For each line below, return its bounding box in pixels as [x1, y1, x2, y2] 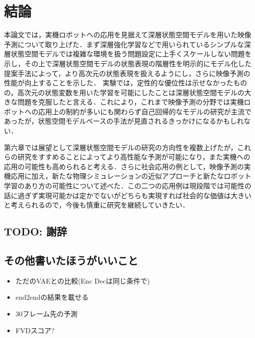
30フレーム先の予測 [15, 308, 78, 318]
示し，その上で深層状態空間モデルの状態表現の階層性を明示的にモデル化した [4, 58, 252, 68]
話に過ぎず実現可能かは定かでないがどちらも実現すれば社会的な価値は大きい [4, 190, 252, 200]
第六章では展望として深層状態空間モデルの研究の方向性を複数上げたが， [4, 142, 237, 152]
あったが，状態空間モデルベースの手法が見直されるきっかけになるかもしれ [4, 116, 244, 126]
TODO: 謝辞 [4, 224, 67, 239]
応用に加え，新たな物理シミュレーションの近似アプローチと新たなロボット [10, 171, 252, 181]
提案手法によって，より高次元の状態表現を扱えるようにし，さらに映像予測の [4, 68, 251, 78]
